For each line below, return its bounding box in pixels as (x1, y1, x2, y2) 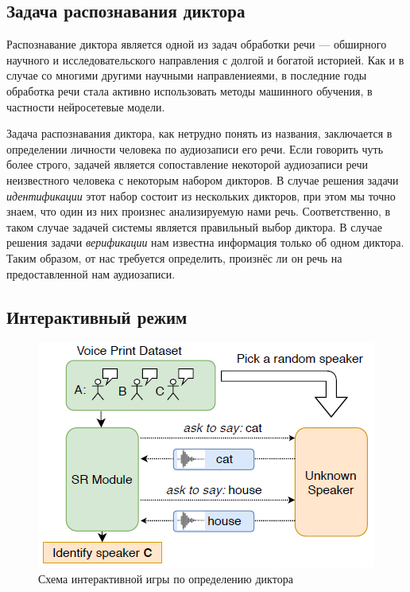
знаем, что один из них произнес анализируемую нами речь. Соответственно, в (6, 203, 391, 220)
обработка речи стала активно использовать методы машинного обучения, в (6, 82, 373, 99)
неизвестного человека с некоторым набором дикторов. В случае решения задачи (6, 171, 399, 188)
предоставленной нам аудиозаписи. (6, 265, 176, 282)
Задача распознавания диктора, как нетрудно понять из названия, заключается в (6, 125, 393, 142)
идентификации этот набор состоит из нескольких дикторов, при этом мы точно (6, 187, 396, 204)
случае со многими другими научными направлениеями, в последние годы (6, 67, 367, 84)
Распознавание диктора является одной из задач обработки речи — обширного (6, 36, 387, 53)
